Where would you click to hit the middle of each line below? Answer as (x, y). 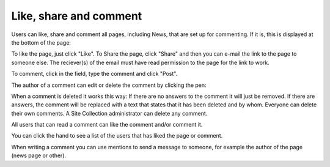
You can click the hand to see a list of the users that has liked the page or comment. (117, 136)
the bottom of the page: (41, 42)
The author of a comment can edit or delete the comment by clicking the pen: (109, 85)
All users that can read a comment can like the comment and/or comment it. (107, 125)
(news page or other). (39, 155)
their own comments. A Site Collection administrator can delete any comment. (109, 113)
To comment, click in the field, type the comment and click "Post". (94, 74)
